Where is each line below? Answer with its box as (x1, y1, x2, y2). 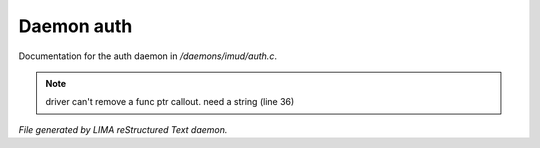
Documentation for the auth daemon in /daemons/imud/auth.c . (18, 50, 277, 62)
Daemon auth (18, 15, 133, 37)
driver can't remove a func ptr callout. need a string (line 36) (45, 96, 295, 108)
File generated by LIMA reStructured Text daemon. (18, 123, 228, 135)
